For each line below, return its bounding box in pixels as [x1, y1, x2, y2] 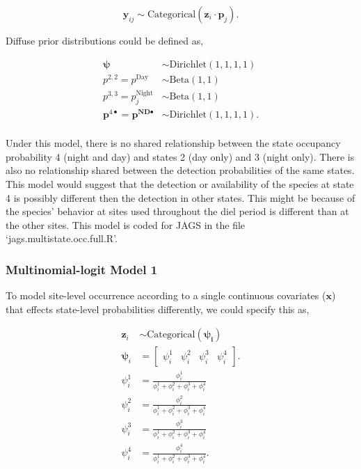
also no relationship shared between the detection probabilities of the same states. [6, 163, 355, 177]
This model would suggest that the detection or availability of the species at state [6, 176, 354, 191]
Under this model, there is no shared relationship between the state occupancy [6, 136, 341, 150]
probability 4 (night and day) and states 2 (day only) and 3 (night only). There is [6, 149, 355, 164]
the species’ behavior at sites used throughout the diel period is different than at [6, 204, 349, 218]
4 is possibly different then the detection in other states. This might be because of [6, 190, 355, 205]
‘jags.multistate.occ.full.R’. [6, 231, 118, 246]
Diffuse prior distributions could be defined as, [6, 33, 204, 47]
